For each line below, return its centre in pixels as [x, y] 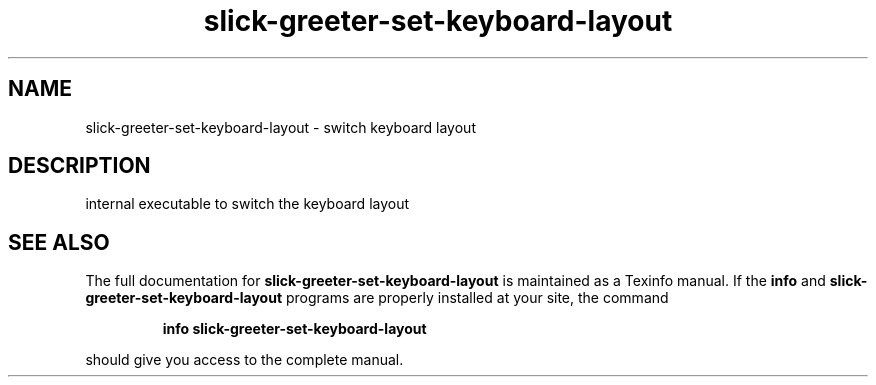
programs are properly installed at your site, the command [477, 298]
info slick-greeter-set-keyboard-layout [294, 329]
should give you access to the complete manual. [244, 360]
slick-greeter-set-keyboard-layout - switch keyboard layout [280, 127]
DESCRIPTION [79, 166]
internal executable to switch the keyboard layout [247, 204]
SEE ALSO [59, 242]
